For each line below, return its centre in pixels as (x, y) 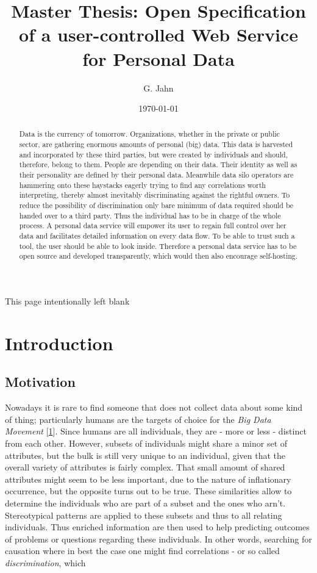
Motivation (40, 382)
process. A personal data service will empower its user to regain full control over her (153, 225)
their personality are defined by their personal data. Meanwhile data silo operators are (156, 175)
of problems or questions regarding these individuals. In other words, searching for (158, 539)
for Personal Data (158, 58)
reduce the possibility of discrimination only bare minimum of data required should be (156, 205)
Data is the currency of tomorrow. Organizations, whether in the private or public (149, 134)
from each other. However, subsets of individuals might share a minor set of (146, 443)
